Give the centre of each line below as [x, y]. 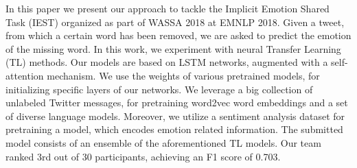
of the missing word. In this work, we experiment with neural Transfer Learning [173, 48]
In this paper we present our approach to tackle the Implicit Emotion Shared [168, 8]
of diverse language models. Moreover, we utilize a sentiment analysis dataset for [175, 116]
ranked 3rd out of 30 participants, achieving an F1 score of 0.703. [143, 156]
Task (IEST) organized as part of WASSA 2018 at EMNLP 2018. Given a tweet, [175, 22]
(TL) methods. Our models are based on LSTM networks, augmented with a [167, 62]
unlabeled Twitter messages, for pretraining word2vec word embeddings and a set [177, 103]
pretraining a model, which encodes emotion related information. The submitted [174, 129]
